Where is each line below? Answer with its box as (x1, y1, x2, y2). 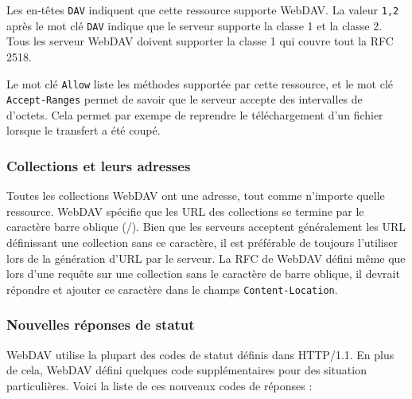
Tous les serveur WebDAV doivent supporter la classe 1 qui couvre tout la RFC (6, 33, 394, 49)
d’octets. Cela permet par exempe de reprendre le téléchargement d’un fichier (6, 106, 383, 123)
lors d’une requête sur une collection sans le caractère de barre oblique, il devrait (6, 265, 400, 282)
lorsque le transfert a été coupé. (6, 122, 161, 139)
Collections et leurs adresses (6, 155, 191, 175)
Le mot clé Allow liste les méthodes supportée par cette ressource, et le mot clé (6, 75, 394, 92)
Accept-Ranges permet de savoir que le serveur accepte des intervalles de (6, 91, 363, 108)
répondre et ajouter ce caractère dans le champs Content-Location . (6, 280, 338, 297)
